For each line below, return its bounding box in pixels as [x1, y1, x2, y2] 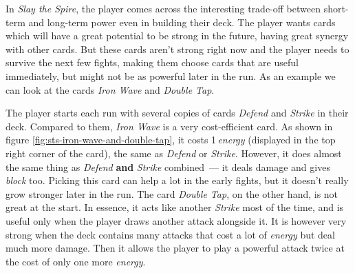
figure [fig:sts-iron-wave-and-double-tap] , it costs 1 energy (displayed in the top [6, 132, 336, 147]
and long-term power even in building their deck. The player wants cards [28, 14, 336, 29]
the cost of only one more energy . [6, 254, 146, 268]
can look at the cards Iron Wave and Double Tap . [6, 82, 215, 97]
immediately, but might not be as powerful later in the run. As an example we [6, 68, 336, 83]
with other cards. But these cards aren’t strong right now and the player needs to [6, 41, 349, 56]
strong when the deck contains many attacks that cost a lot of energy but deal [6, 227, 335, 241]
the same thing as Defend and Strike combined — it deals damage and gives [6, 159, 330, 174]
